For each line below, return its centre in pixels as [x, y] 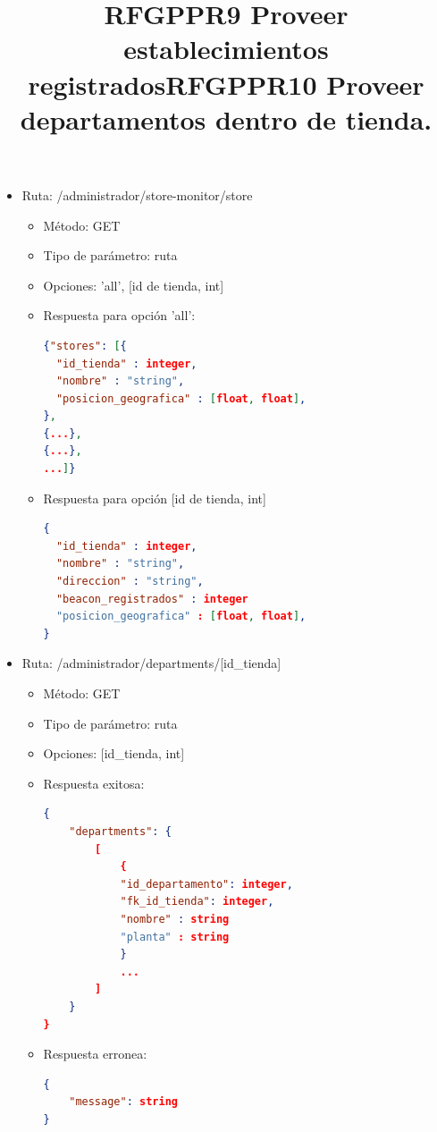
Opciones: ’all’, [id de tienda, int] [134, 285]
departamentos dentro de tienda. [226, 118]
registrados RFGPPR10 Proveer [226, 84]
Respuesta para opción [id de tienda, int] [155, 498]
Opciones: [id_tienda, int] [114, 753]
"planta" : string [175, 937]
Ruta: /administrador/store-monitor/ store [137, 194]
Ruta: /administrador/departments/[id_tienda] [151, 663]
